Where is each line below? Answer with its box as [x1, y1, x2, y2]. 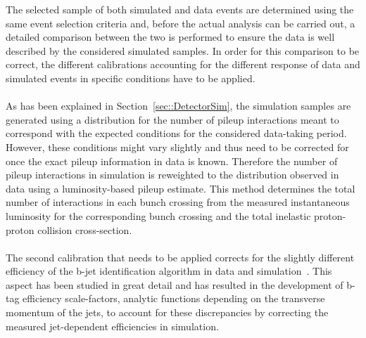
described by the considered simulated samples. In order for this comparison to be [6, 43, 360, 58]
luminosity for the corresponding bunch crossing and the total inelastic [6, 208, 311, 223]
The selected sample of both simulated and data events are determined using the [6, 2, 354, 16]
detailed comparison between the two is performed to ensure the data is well [6, 30, 335, 44]
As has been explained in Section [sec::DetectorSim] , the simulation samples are [6, 98, 351, 113]
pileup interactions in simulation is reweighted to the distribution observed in [6, 167, 339, 182]
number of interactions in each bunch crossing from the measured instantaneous [6, 195, 350, 209]
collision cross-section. [37, 222, 132, 237]
